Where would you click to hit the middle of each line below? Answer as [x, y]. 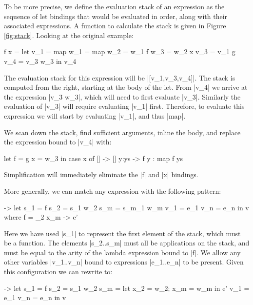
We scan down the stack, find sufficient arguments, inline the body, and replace [122, 132]
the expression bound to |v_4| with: [58, 142]
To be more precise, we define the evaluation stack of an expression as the [114, 6]
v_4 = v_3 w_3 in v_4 [40, 61]
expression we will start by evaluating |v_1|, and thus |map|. [95, 115]
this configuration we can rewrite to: [58, 272]
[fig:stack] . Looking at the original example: [69, 35]
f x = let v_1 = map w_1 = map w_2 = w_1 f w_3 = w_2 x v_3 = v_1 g [120, 51]
